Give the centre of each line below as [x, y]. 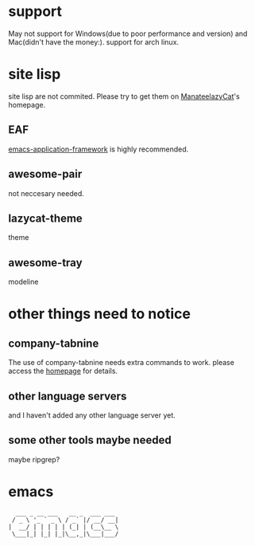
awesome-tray [45, 263]
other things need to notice [99, 314]
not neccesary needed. [46, 193]
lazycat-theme [46, 218]
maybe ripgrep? [34, 459]
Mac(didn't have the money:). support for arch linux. [94, 41]
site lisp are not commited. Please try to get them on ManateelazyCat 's [124, 96]
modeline [23, 282]
